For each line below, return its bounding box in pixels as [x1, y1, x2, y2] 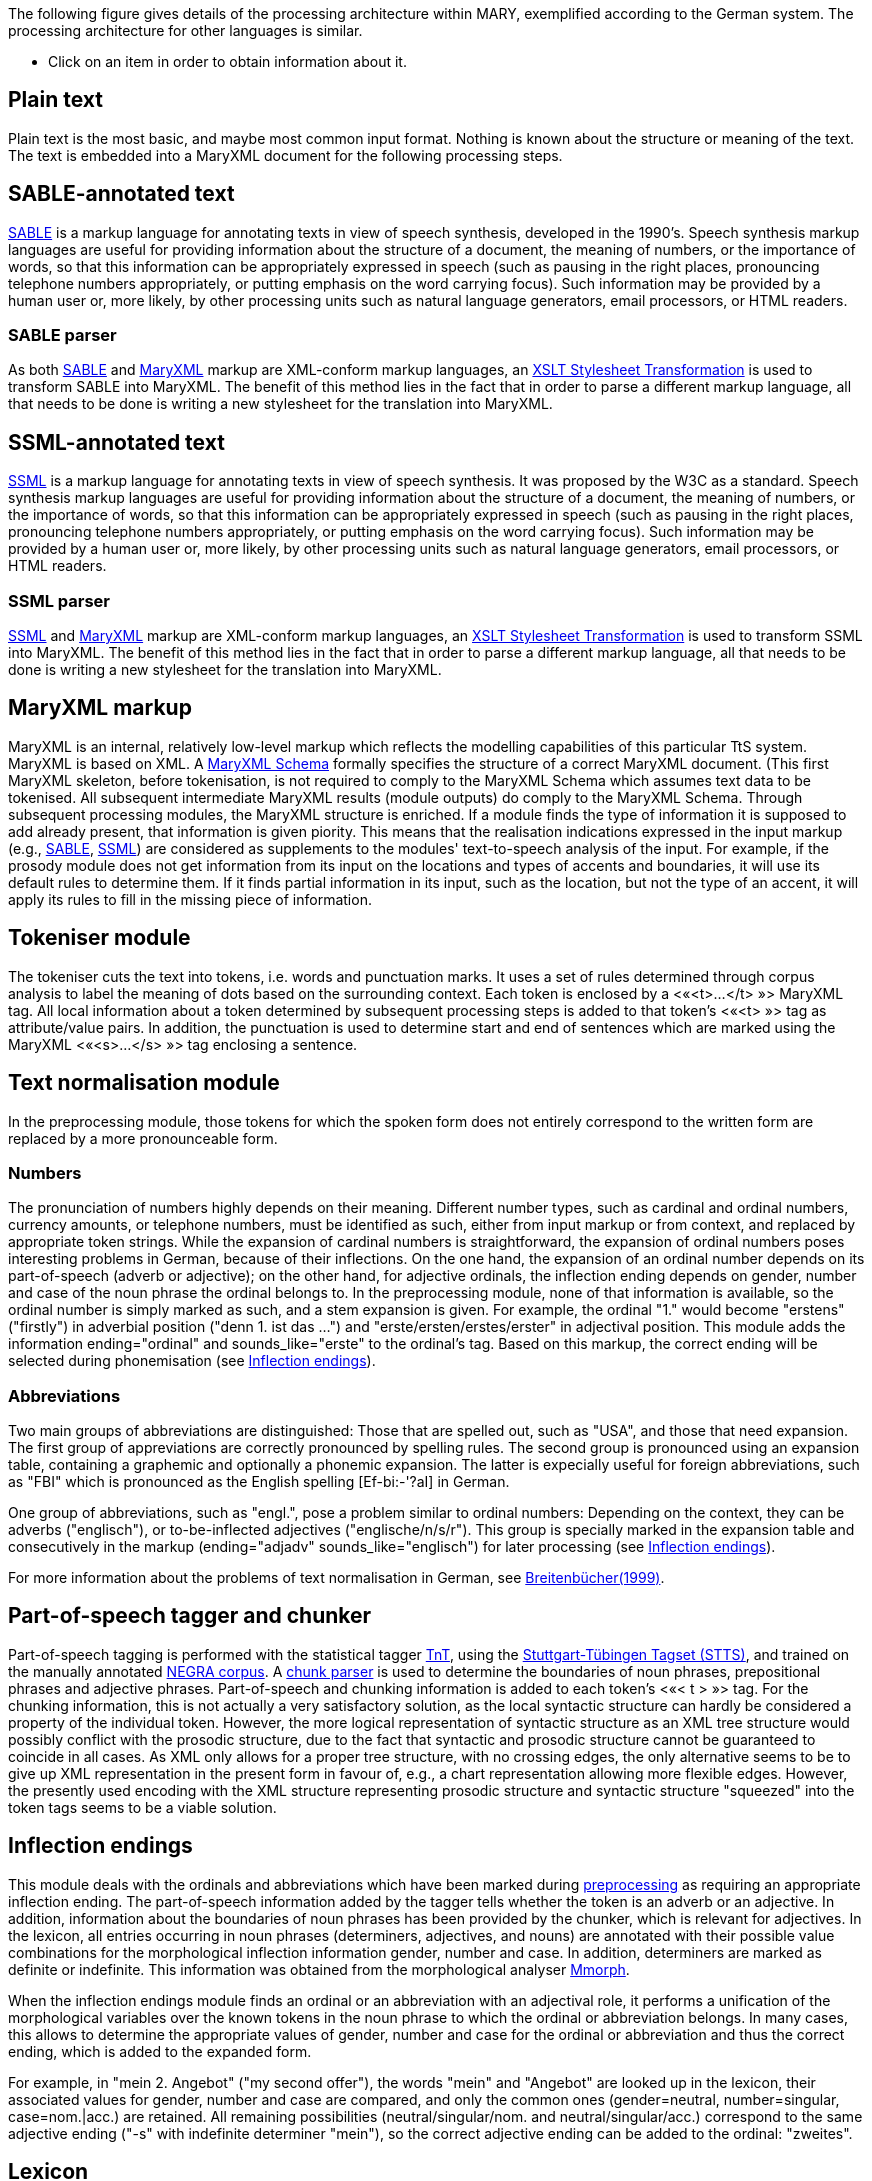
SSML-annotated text [8, 429, 225, 455]
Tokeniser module [8, 925, 191, 951]
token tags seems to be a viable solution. [8, 1798, 277, 1816]
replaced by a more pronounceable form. [8, 1129, 278, 1147]
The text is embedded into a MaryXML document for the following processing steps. [8, 146, 563, 164]
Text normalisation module [8, 1070, 280, 1096]
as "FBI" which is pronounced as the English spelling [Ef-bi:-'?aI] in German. [8, 1473, 510, 1491]
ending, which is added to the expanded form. [8, 2042, 312, 2060]
